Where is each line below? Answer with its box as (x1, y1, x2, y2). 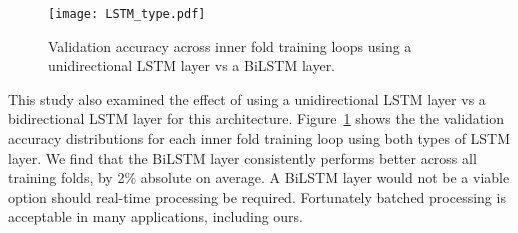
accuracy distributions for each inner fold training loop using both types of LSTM (8, 128, 511, 149)
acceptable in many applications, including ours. (8, 206, 304, 227)
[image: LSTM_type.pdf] (48, 7, 206, 21)
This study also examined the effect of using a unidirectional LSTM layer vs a (8, 88, 486, 109)
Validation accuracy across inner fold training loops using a (48, 35, 412, 56)
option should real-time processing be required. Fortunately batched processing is (8, 186, 506, 207)
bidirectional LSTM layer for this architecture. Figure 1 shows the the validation (8, 108, 504, 129)
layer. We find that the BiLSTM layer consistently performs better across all (8, 147, 477, 168)
